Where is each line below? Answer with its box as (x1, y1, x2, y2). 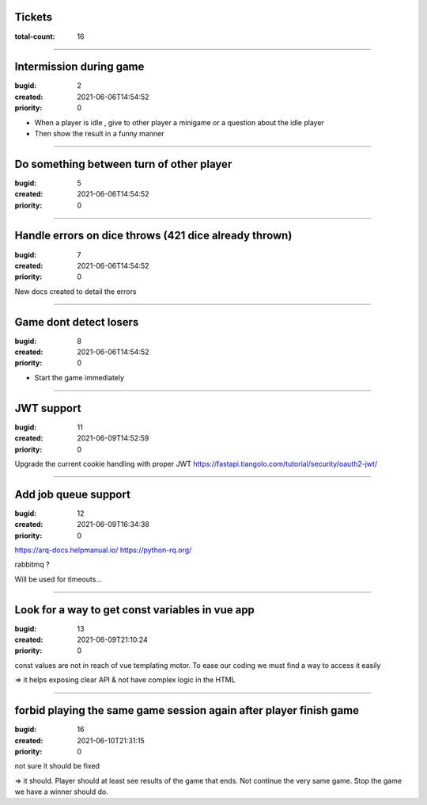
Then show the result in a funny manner (34, 128, 164, 138)
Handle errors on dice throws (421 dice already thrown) (14, 229, 293, 242)
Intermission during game (14, 60, 145, 74)
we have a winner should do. (14, 787, 108, 796)
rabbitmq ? (14, 559, 51, 570)
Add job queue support (14, 487, 130, 501)
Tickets (14, 10, 53, 24)
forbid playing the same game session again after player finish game (14, 704, 360, 717)
